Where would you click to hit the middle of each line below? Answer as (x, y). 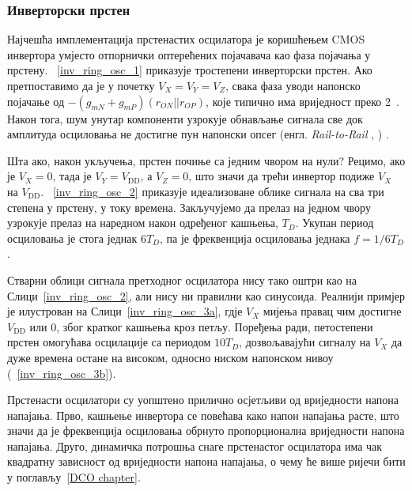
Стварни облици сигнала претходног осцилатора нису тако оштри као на (182, 279)
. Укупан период (335, 223)
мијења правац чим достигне (332, 311)
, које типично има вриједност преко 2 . (302, 101)
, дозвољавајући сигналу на (305, 342)
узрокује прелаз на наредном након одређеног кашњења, (143, 223)
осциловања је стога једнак (72, 238)
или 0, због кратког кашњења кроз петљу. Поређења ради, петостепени (201, 326)
